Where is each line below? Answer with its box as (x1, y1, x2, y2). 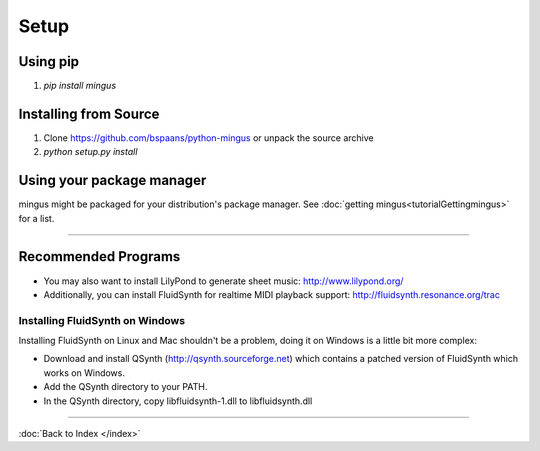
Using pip (18, 53, 80, 70)
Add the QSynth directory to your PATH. (43, 381, 208, 393)
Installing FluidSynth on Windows (18, 313, 185, 327)
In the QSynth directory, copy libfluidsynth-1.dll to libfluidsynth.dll (43, 395, 313, 407)
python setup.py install (43, 146, 138, 158)
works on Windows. (43, 366, 125, 379)
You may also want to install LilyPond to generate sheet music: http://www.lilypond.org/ (43, 275, 404, 287)
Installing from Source (18, 105, 160, 122)
